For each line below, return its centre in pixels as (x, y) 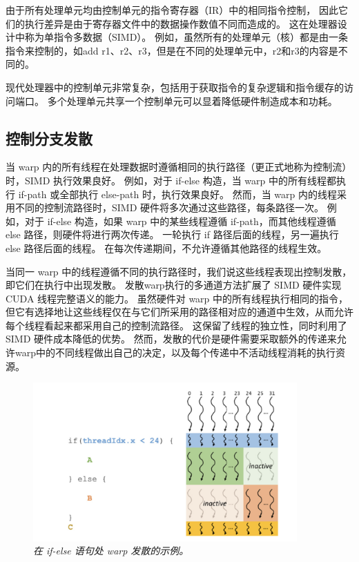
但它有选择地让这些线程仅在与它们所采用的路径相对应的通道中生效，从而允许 (179, 312)
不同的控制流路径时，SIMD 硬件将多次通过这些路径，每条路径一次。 (169, 207)
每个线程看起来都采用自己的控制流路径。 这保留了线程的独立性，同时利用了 (176, 325)
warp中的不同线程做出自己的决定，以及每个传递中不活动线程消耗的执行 (175, 352)
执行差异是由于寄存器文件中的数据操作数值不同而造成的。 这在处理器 (181, 23)
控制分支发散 (49, 138)
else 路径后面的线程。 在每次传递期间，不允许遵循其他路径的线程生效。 (166, 248)
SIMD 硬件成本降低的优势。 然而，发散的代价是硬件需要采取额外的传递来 (171, 339)
